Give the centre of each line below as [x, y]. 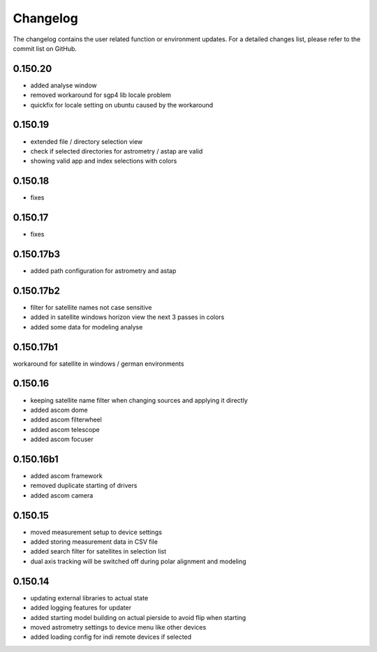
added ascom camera [62, 495]
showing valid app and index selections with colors [104, 161]
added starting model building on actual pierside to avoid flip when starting [138, 617]
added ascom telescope [65, 429]
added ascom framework [66, 476]
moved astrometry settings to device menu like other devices [118, 627]
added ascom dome [59, 410]
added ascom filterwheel [66, 420]
